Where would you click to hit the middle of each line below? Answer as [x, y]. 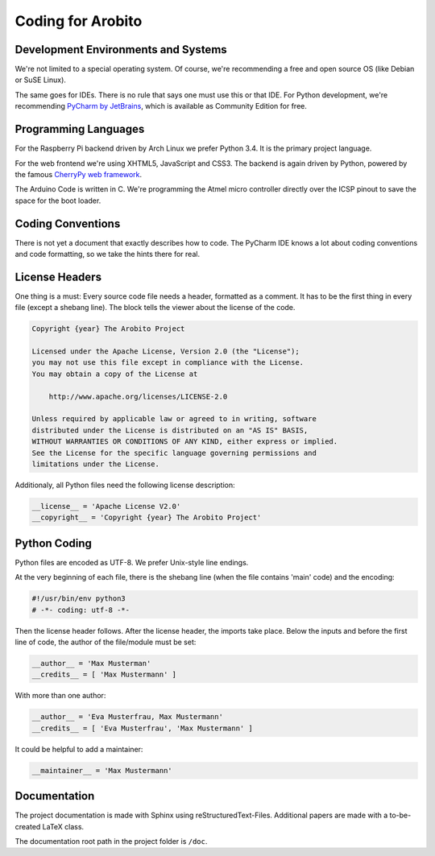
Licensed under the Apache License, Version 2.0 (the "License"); [166, 351]
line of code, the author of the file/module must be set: [106, 642]
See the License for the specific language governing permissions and [174, 453]
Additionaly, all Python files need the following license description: [125, 485]
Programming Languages [80, 129]
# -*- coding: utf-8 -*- [81, 610]
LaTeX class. [63, 826]
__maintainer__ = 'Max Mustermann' [102, 770]
